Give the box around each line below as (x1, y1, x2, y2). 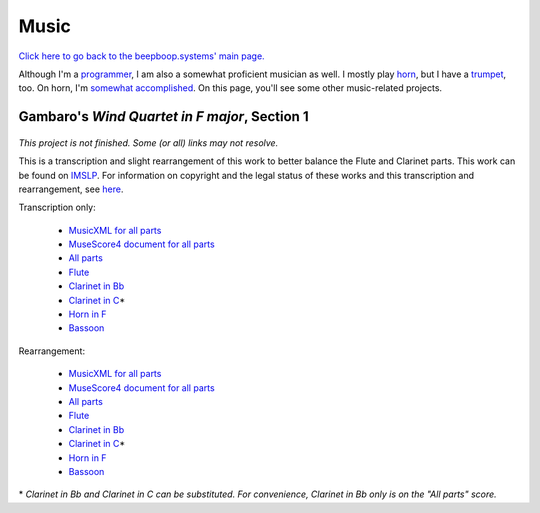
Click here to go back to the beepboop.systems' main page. (18, 50, 265, 62)
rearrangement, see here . (18, 183, 124, 195)
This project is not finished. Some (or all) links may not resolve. (18, 136, 279, 149)
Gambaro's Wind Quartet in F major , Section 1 (18, 108, 309, 125)
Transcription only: (18, 201, 97, 214)
